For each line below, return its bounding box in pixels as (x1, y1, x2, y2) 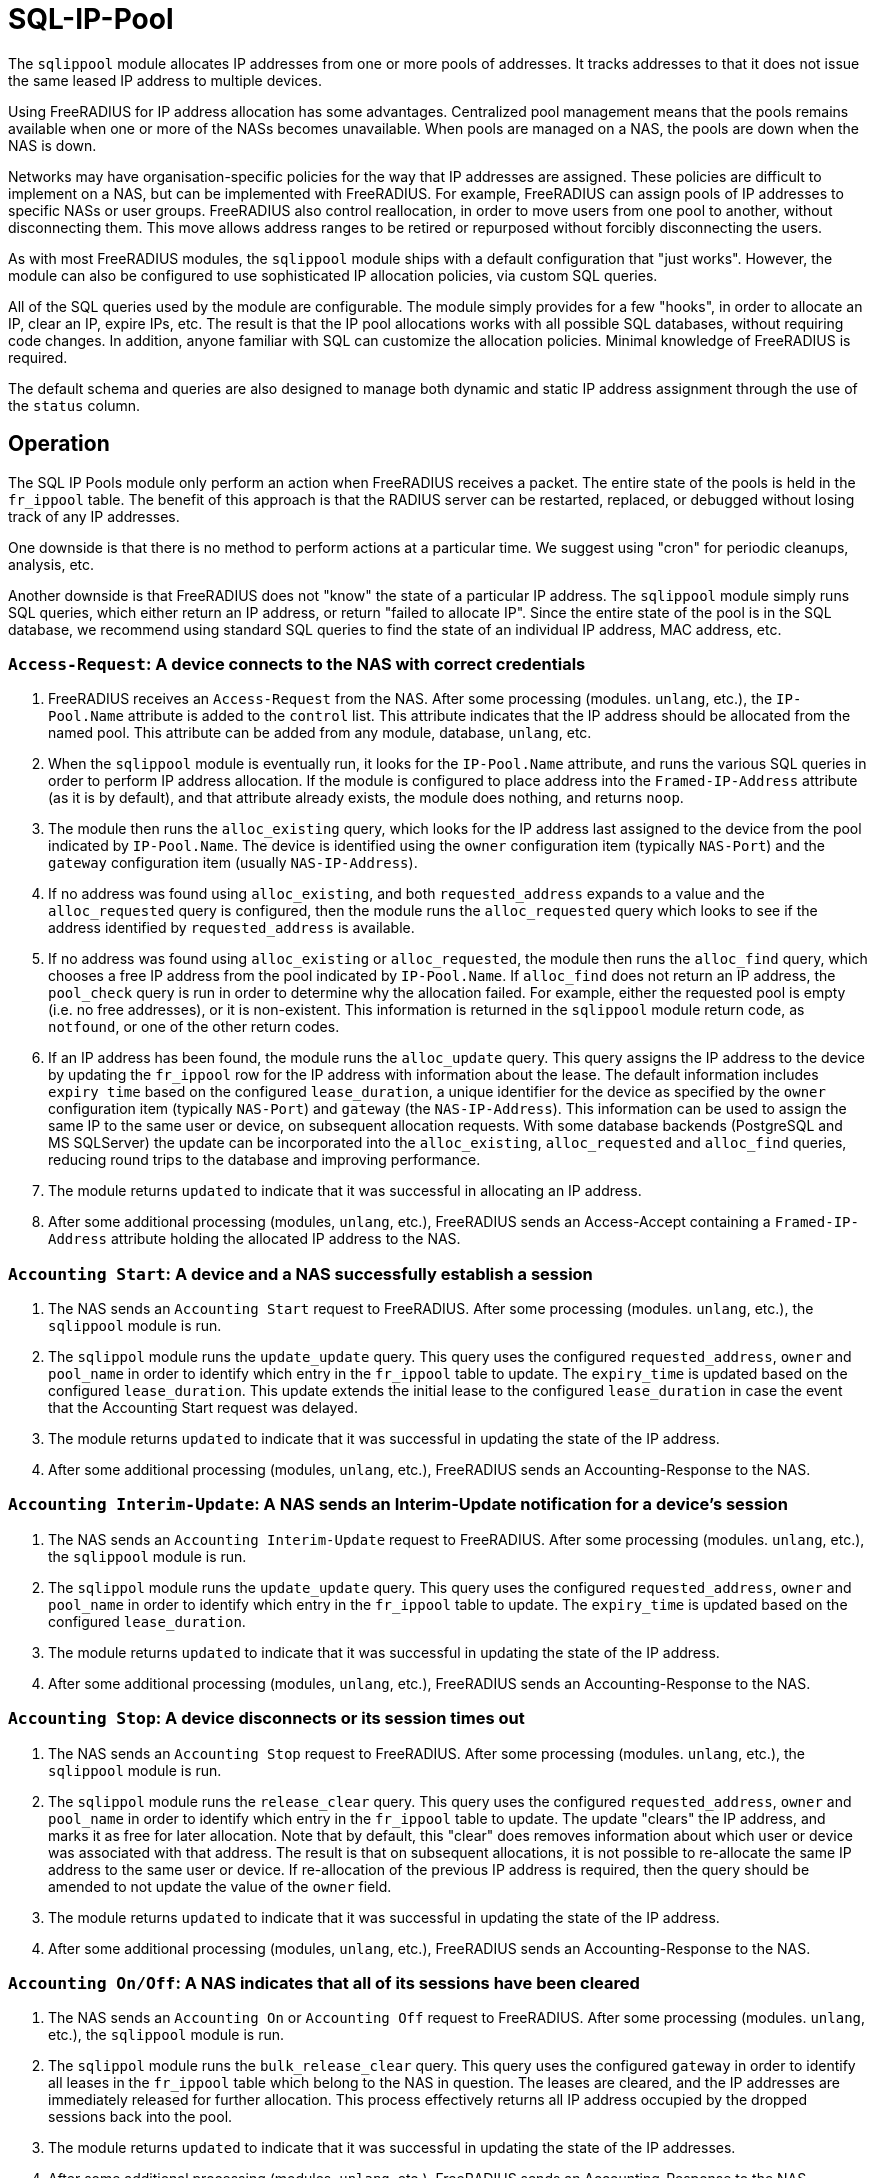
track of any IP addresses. (8, 507, 180, 525)
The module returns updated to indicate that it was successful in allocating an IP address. (48, 1182, 642, 1200)
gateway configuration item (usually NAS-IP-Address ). (48, 854, 418, 872)
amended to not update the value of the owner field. (48, 1877, 392, 1895)
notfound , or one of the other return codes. (48, 1018, 340, 1036)
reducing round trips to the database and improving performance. (48, 1151, 481, 1169)
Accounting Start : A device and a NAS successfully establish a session (8, 1263, 593, 1284)
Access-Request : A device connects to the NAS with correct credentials (8, 653, 586, 674)
